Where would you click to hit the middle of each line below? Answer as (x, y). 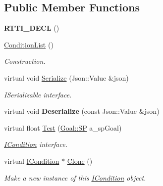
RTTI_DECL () (32, 28)
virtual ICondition (32, 161)
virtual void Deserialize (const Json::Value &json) (82, 111)
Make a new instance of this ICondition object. (75, 177)
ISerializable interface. (38, 94)
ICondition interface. (36, 144)
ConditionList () (29, 44)
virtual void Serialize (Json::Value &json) (66, 77)
